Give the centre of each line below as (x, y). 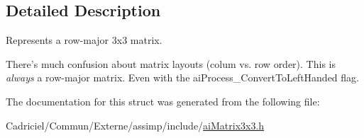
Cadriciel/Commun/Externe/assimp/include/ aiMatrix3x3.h (135, 125)
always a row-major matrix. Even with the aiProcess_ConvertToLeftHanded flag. (182, 77)
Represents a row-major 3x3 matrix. (84, 40)
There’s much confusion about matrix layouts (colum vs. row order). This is (171, 63)
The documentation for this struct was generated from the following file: (163, 101)
